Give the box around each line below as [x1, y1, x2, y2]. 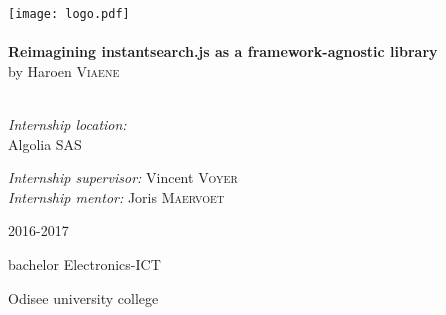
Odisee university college [8, 287, 159, 308]
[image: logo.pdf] [8, 7, 130, 21]
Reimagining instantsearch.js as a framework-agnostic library [8, 41, 438, 62]
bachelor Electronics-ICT [8, 254, 161, 274]
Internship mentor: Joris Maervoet [8, 186, 225, 207]
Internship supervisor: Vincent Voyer [8, 167, 238, 188]
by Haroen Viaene [8, 60, 120, 81]
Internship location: [8, 114, 127, 135]
